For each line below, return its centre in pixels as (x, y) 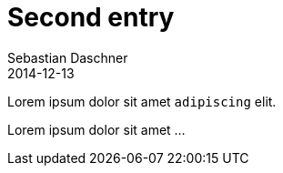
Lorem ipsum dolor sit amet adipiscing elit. (142, 101)
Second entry (91, 17)
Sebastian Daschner (68, 57)
